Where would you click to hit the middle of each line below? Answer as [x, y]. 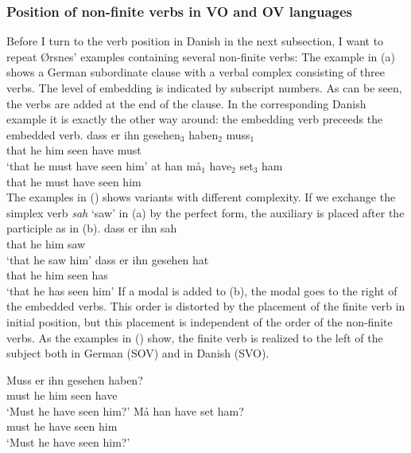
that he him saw [46, 243]
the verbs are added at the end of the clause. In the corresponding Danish [186, 103]
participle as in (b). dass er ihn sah [92, 228]
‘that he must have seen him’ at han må [104, 165]
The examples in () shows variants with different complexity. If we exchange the [201, 197]
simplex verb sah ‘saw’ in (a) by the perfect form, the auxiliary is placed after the [205, 212]
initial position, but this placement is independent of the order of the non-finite [200, 321]
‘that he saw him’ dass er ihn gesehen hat [108, 259]
